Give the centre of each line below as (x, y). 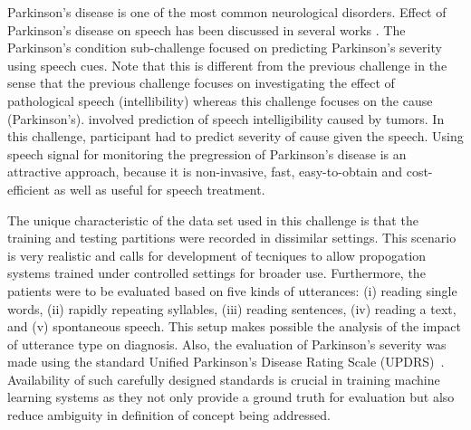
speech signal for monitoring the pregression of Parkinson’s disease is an (207, 153)
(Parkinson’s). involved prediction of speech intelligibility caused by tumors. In (226, 118)
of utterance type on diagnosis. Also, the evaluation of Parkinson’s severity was (227, 344)
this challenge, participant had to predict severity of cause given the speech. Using (235, 136)
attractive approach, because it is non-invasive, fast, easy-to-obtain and (205, 172)
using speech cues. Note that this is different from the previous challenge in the (227, 65)
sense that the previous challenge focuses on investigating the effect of (201, 83)
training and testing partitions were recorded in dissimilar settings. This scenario (232, 238)
